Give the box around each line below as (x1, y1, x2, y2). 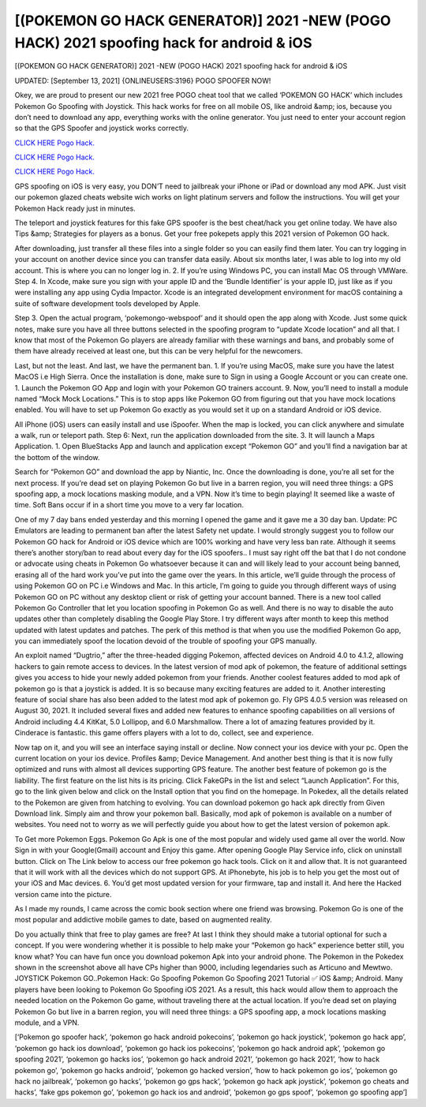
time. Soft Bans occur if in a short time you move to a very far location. (14, 500, 245, 510)
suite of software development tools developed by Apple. (14, 298, 201, 308)
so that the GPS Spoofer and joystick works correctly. (14, 123, 189, 133)
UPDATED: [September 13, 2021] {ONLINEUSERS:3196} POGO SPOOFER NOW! (14, 76, 271, 85)
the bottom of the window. (14, 452, 100, 462)
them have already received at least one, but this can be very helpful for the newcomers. (14, 346, 303, 356)
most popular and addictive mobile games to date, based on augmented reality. (14, 915, 272, 925)
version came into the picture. (14, 889, 112, 899)
